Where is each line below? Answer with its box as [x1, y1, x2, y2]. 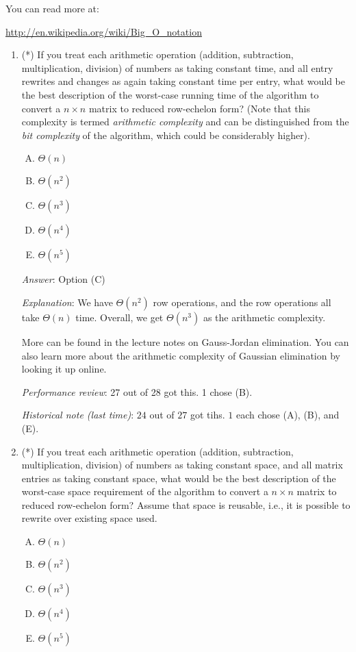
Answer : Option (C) [21, 272, 105, 286]
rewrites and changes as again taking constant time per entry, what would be [21, 74, 345, 88]
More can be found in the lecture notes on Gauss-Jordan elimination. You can [21, 334, 349, 349]
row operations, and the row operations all [153, 294, 331, 309]
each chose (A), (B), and [236, 407, 340, 422]
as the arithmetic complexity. [203, 310, 326, 324]
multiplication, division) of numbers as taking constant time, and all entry [21, 60, 333, 75]
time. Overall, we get [75, 310, 164, 324]
